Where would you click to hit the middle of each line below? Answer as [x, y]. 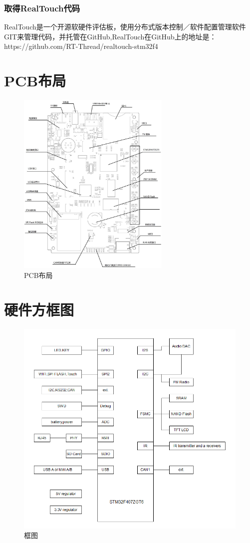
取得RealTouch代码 [42, 8]
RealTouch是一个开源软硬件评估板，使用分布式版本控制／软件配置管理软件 [125, 27]
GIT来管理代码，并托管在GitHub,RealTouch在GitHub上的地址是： [110, 36]
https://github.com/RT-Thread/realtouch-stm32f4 [81, 46]
